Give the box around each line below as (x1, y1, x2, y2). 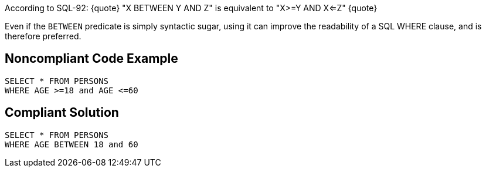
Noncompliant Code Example (5, 51, 178, 66)
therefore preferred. (5, 31, 81, 41)
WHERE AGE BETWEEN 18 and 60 (5, 139, 138, 149)
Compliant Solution (5, 105, 119, 120)
